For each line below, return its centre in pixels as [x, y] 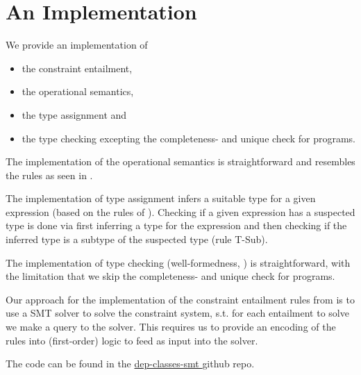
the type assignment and [74, 114]
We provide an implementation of [77, 45]
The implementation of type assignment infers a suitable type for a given [161, 198]
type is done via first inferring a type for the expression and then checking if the [176, 225]
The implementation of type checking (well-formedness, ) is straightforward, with [178, 262]
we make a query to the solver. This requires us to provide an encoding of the [171, 327]
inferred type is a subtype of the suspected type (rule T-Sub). [137, 239]
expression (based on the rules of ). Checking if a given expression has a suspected [180, 211]
